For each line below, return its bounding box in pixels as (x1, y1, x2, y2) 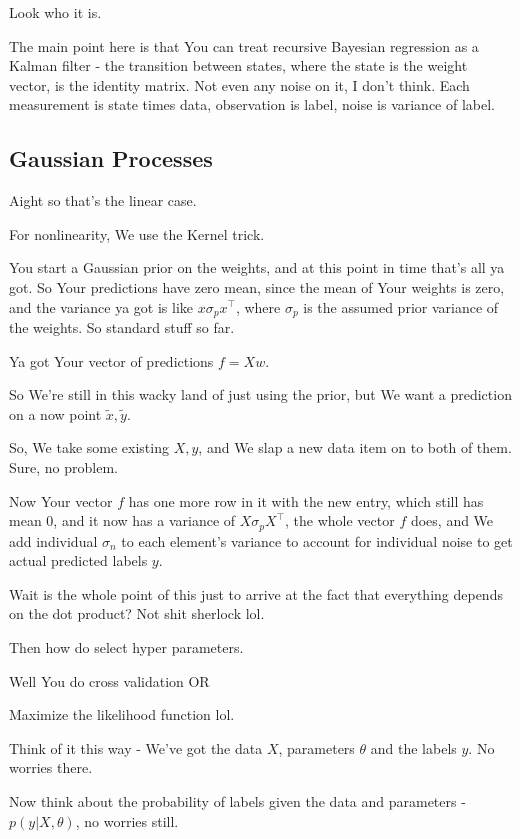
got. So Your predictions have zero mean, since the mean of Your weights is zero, (9, 276, 505, 297)
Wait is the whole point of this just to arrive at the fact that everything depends (9, 583, 503, 604)
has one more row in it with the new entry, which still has (128, 490, 484, 511)
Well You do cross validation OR (9, 670, 210, 691)
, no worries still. (75, 810, 179, 831)
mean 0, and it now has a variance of (9, 510, 236, 531)
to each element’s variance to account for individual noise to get (121, 530, 513, 551)
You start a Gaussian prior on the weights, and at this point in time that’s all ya (9, 257, 505, 278)
